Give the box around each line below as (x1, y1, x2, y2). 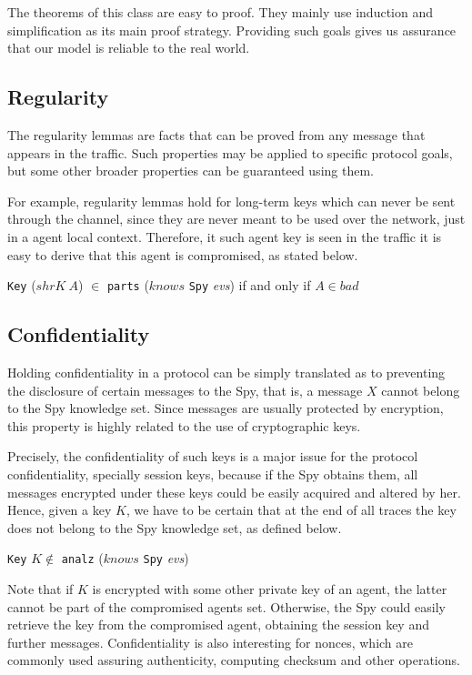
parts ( (106, 276, 149, 295)
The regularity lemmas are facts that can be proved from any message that (7, 125, 426, 144)
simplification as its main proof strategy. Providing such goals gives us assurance (7, 20, 457, 39)
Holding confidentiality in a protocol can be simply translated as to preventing (7, 363, 446, 381)
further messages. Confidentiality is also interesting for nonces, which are (7, 632, 413, 651)
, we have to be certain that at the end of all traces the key (126, 500, 457, 519)
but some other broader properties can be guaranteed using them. (7, 161, 374, 180)
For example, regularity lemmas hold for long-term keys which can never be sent (7, 191, 456, 210)
